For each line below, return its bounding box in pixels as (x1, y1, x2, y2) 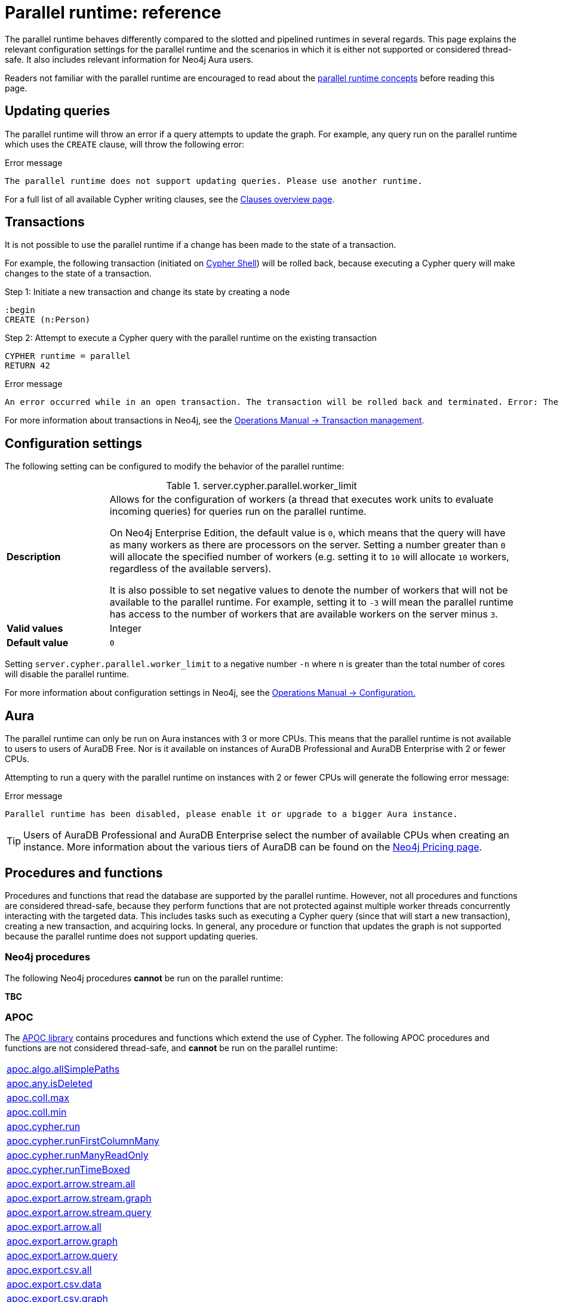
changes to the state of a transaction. (5, 268, 152, 279)
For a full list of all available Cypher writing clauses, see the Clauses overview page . (5, 194, 335, 204)
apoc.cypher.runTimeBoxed (7, 1163, 130, 1176)
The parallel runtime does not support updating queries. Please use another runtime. (5, 176, 423, 186)
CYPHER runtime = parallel (5, 351, 131, 361)
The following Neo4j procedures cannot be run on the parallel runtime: (5, 972, 283, 983)
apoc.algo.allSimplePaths (7, 1063, 120, 1076)
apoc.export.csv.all (7, 1264, 92, 1276)
